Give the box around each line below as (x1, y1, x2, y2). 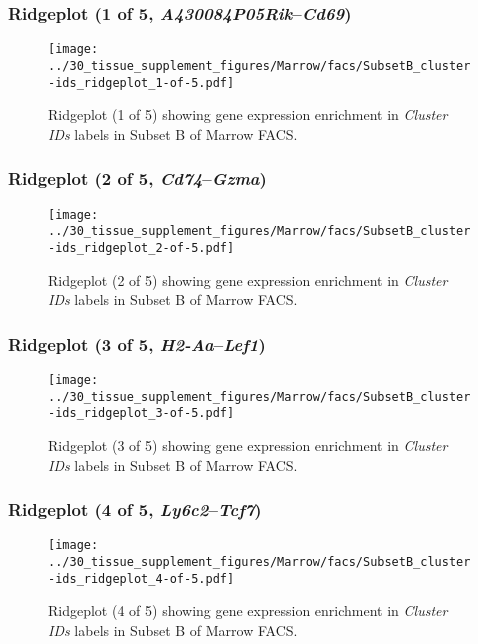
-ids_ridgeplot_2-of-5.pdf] (48, 240, 235, 255)
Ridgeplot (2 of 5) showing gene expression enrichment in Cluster (48, 269, 448, 290)
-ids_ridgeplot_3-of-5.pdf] (48, 406, 235, 421)
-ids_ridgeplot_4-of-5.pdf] (48, 571, 235, 586)
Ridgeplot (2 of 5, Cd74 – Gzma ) (8, 166, 267, 191)
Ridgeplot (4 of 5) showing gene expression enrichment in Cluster (48, 600, 448, 621)
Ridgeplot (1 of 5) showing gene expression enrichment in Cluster (48, 104, 448, 125)
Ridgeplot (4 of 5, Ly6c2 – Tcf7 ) (8, 497, 262, 522)
